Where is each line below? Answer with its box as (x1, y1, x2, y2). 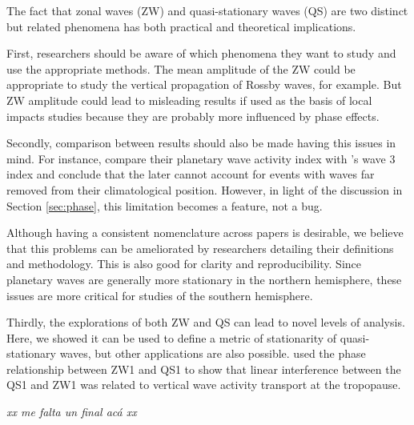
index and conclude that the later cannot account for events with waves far (6, 166, 375, 182)
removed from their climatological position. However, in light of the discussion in (6, 181, 403, 198)
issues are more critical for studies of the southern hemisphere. (6, 287, 313, 303)
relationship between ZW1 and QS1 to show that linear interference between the (6, 360, 401, 377)
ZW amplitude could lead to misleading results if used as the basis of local (6, 91, 372, 108)
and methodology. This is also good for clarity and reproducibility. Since (6, 255, 362, 272)
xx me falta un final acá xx (6, 403, 137, 420)
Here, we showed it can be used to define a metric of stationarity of (6, 329, 337, 346)
